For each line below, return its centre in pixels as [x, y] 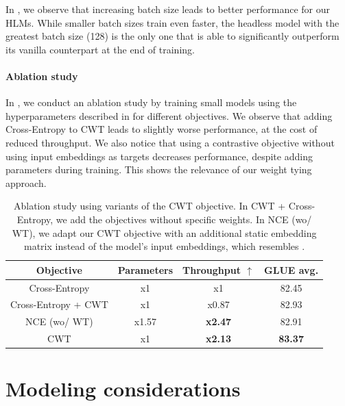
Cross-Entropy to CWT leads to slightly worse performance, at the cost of [162, 129]
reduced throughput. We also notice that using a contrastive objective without [170, 142]
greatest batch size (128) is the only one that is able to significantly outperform [172, 36]
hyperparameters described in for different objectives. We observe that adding [169, 115]
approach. [26, 182]
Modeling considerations [123, 389]
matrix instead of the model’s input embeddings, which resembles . [164, 246]
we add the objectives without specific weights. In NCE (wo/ [184, 219]
